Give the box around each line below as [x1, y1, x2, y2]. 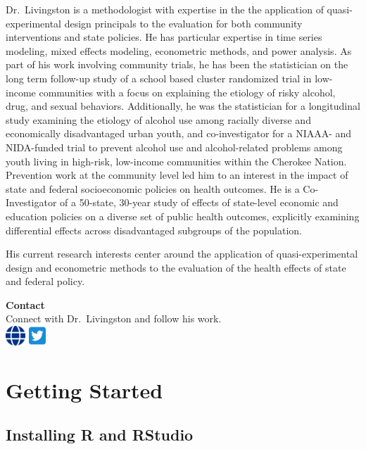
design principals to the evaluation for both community [64, 15, 303, 30]
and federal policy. [6, 274, 85, 289]
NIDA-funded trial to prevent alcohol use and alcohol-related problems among [6, 139, 343, 154]
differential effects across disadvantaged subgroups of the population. [6, 222, 302, 237]
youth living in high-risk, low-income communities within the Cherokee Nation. [6, 153, 347, 168]
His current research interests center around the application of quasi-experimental [6, 246, 358, 261]
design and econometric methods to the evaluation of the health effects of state [6, 260, 346, 274]
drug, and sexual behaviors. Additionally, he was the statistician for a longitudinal [6, 99, 360, 113]
